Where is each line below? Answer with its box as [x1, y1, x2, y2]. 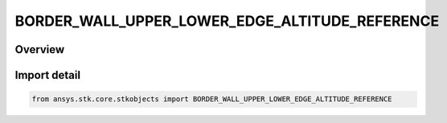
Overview [14, 43, 65, 56]
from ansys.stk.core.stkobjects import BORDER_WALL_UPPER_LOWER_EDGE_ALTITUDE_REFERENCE [31, 95, 393, 104]
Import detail [14, 68, 80, 82]
